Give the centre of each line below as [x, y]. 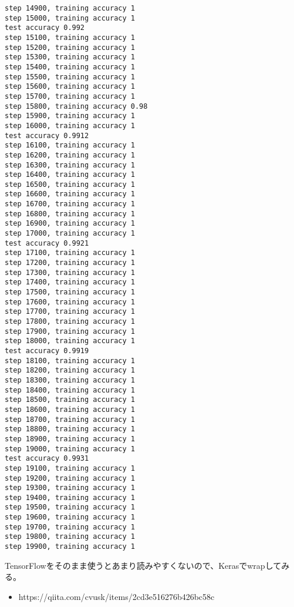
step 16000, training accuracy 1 [70, 125]
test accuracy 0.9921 [47, 243]
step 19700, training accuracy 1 [70, 527]
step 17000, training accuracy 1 [70, 234]
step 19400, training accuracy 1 [70, 497]
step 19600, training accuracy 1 [70, 517]
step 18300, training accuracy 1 [70, 380]
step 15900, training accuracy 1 [70, 116]
